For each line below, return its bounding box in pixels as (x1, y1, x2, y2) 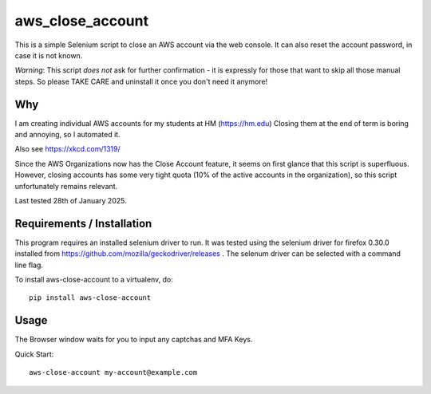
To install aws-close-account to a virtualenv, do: (14, 275, 173, 285)
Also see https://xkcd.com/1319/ (14, 144, 121, 154)
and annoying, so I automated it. (14, 130, 121, 140)
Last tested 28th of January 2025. (14, 195, 127, 205)
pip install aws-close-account (29, 294, 152, 302)
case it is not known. (14, 50, 83, 60)
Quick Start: (14, 349, 54, 359)
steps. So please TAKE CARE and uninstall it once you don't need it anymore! (14, 77, 268, 86)
